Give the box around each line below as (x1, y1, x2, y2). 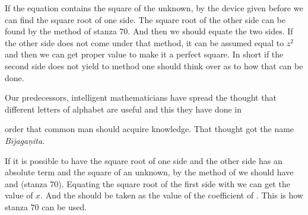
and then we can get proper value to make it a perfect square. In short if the (5, 48, 284, 60)
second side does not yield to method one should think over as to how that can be (5, 59, 303, 72)
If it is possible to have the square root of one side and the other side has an (5, 154, 282, 166)
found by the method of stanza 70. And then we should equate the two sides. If (5, 25, 293, 37)
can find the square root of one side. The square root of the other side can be (5, 13, 285, 25)
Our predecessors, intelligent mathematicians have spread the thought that (5, 91, 277, 104)
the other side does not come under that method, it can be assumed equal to (5, 36, 284, 49)
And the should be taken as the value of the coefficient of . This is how (45, 189, 303, 201)
